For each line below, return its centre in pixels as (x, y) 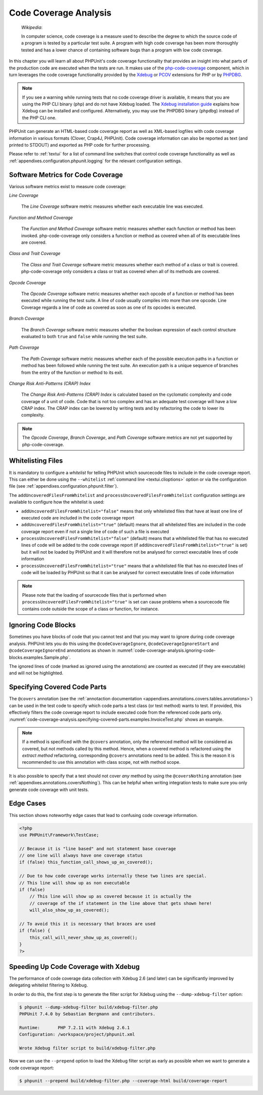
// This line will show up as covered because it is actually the (111, 896)
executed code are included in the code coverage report (78, 517)
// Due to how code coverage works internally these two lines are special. (113, 876)
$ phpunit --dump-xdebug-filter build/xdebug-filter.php (89, 1007)
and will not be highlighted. (36, 673)
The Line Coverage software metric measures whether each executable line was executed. (113, 206)
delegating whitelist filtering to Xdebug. (48, 985)
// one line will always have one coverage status (81, 856)
